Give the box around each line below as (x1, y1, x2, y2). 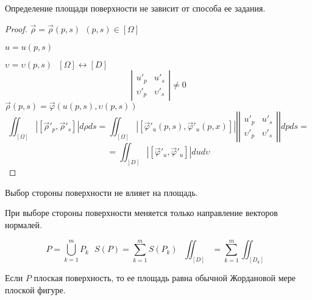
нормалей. (5, 218, 42, 231)
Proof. (5, 22, 27, 35)
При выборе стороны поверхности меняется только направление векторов (5, 206, 278, 219)
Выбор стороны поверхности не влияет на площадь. (5, 186, 198, 198)
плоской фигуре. (5, 283, 66, 296)
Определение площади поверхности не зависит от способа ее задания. (5, 2, 266, 14)
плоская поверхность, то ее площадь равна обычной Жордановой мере (34, 271, 296, 284)
